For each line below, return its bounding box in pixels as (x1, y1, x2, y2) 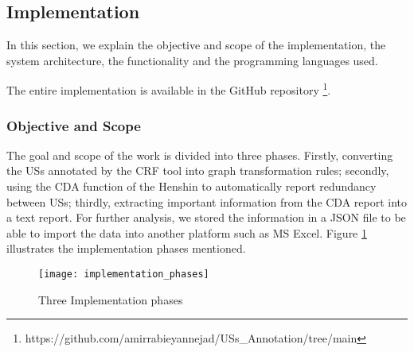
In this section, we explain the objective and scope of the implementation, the (6, 37, 386, 53)
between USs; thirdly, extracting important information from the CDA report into (6, 193, 408, 210)
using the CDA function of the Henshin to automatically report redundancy (6, 178, 377, 195)
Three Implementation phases (38, 291, 183, 308)
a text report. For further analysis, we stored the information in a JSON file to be (6, 209, 406, 226)
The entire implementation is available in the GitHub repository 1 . (6, 79, 331, 99)
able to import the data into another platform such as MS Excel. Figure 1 (6, 224, 367, 241)
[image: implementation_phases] (38, 269, 209, 280)
